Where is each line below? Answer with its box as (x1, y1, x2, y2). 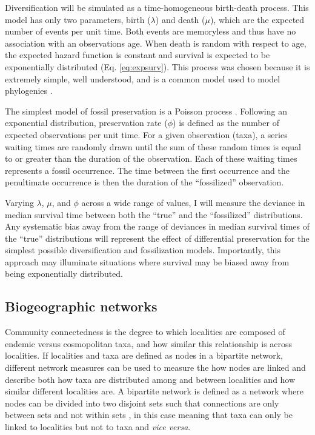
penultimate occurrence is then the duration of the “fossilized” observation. (5, 176, 284, 188)
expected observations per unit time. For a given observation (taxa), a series (5, 128, 288, 141)
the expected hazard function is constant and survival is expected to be (5, 48, 270, 61)
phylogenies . (5, 84, 53, 97)
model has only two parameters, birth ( (5, 13, 151, 25)
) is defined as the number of (173, 116, 280, 129)
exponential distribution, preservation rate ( (5, 116, 168, 129)
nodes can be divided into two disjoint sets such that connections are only (5, 396, 279, 409)
